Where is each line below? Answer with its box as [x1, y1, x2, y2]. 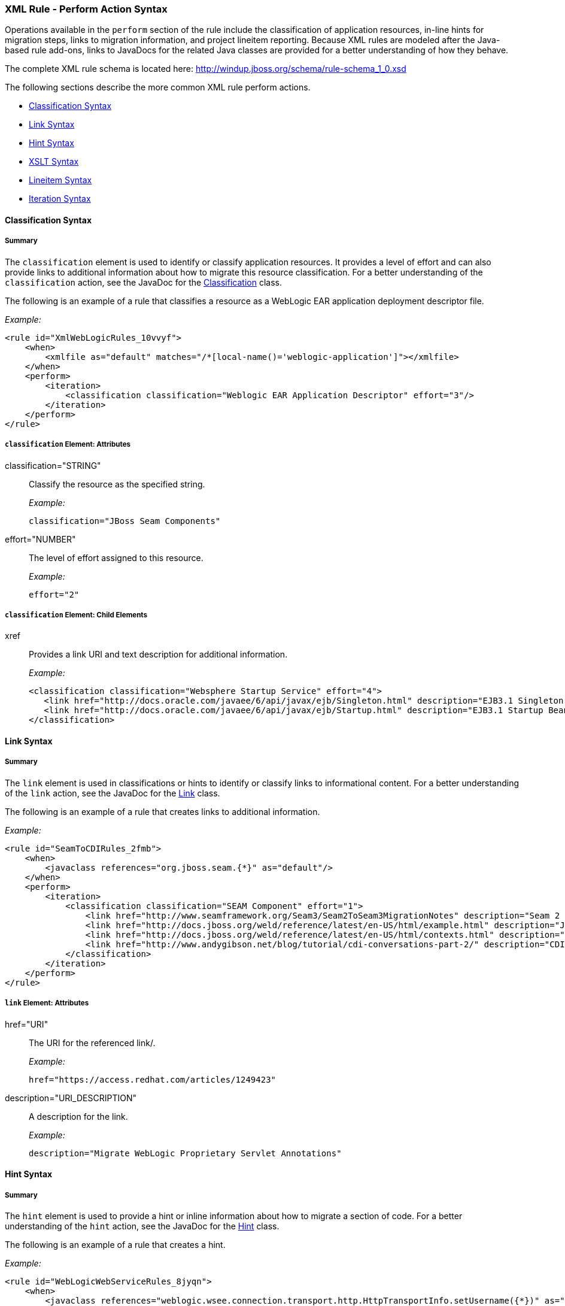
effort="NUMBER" [5, 534, 76, 544]
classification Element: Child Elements [5, 610, 148, 619]
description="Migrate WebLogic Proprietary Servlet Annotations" [29, 1148, 342, 1158]
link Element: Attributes [5, 999, 89, 1008]
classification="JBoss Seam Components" [29, 516, 221, 526]
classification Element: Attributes [5, 440, 131, 449]
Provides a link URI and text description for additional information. [29, 649, 288, 660]
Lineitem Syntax [29, 175, 92, 186]
